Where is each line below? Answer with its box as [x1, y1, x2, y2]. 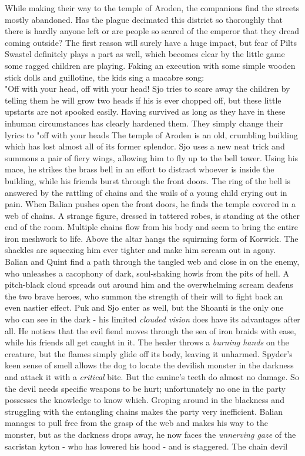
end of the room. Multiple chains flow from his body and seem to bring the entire [5, 221, 298, 233]
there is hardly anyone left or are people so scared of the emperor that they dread [5, 25, 300, 37]
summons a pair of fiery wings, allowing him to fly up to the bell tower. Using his [5, 151, 299, 164]
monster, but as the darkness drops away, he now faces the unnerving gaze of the [5, 428, 296, 440]
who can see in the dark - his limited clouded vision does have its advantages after [5, 313, 300, 325]
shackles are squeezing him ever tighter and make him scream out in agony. [5, 244, 276, 256]
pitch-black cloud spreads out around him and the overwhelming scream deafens [5, 278, 293, 291]
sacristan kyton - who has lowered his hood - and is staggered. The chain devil [5, 440, 288, 452]
